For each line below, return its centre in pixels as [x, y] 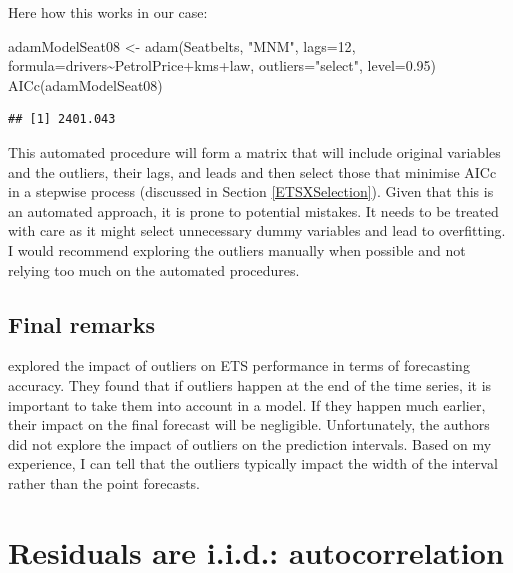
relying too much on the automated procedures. [154, 269]
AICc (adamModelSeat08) [85, 84]
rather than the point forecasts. [104, 482]
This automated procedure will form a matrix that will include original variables [254, 151]
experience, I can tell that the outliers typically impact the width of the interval [253, 463]
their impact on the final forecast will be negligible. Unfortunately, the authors [249, 424]
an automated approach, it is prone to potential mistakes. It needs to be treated [253, 210]
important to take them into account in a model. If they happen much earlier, [247, 404]
